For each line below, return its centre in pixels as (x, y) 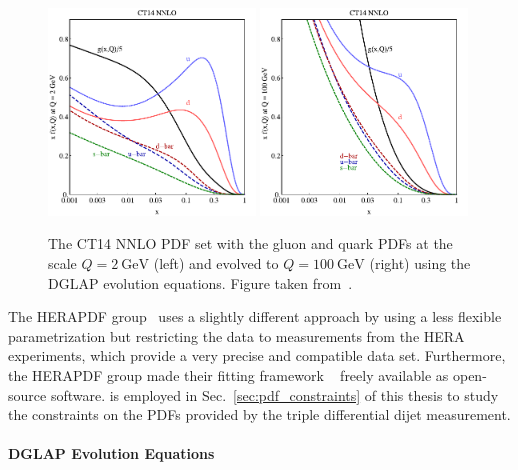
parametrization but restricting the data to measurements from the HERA (236, 335)
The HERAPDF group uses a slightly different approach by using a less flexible (255, 316)
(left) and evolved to (216, 262)
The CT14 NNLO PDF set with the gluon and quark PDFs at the (250, 243)
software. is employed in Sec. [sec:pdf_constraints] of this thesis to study (274, 394)
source (27, 394)
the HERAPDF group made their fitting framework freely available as (228, 374)
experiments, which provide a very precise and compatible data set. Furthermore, (257, 355)
